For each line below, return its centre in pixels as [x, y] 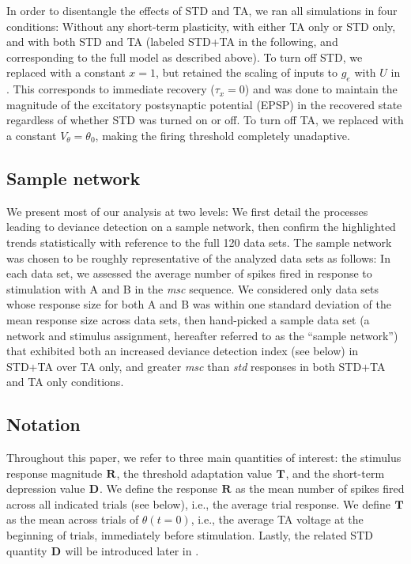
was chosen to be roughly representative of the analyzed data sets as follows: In [198, 257]
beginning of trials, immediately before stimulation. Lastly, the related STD [190, 535]
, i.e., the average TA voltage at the [277, 519]
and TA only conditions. [65, 382]
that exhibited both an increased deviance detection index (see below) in [183, 351]
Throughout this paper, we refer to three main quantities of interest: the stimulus [204, 458]
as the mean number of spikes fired [320, 488]
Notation [43, 424]
